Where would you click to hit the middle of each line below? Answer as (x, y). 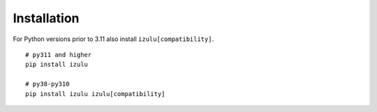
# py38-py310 (47, 84)
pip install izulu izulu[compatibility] (95, 94)
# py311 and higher (59, 55)
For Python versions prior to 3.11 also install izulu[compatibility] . (113, 39)
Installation (46, 18)
